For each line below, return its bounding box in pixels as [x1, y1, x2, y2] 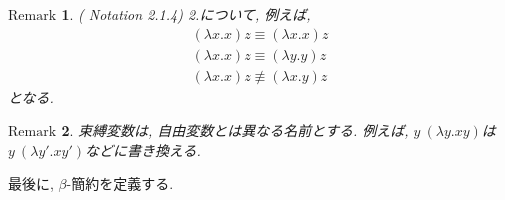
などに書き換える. [85, 139, 201, 160]
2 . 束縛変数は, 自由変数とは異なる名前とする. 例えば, [61, 120, 409, 141]
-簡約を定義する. [66, 173, 174, 194]
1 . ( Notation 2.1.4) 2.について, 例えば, [61, 4, 311, 24]
